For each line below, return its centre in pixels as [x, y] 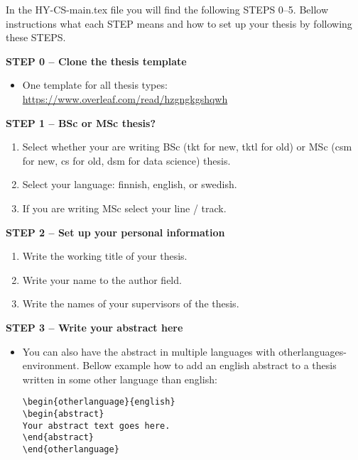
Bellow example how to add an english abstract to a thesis [210, 365]
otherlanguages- [313, 351]
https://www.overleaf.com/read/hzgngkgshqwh [125, 98]
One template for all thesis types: [95, 85]
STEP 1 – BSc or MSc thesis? [81, 122]
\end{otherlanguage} [71, 449]
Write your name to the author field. [102, 279]
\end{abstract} [58, 438]
